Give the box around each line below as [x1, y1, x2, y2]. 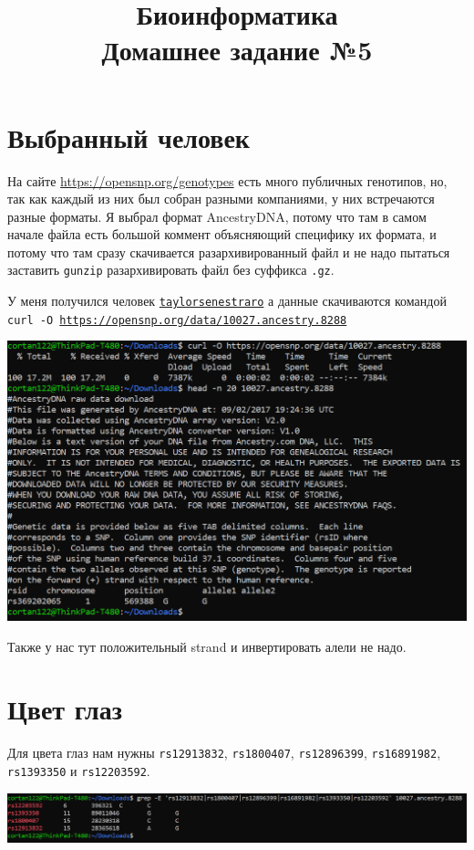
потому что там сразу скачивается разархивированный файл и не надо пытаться [7, 242, 450, 261]
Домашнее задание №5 [101, 31, 373, 68]
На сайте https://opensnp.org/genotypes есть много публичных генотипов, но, [7, 171, 448, 190]
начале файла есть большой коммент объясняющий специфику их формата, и [7, 225, 437, 244]
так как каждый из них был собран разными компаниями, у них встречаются [7, 189, 435, 208]
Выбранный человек [7, 118, 251, 155]
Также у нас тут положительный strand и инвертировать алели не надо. [7, 636, 407, 656]
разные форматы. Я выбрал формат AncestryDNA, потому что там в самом [7, 206, 427, 226]
